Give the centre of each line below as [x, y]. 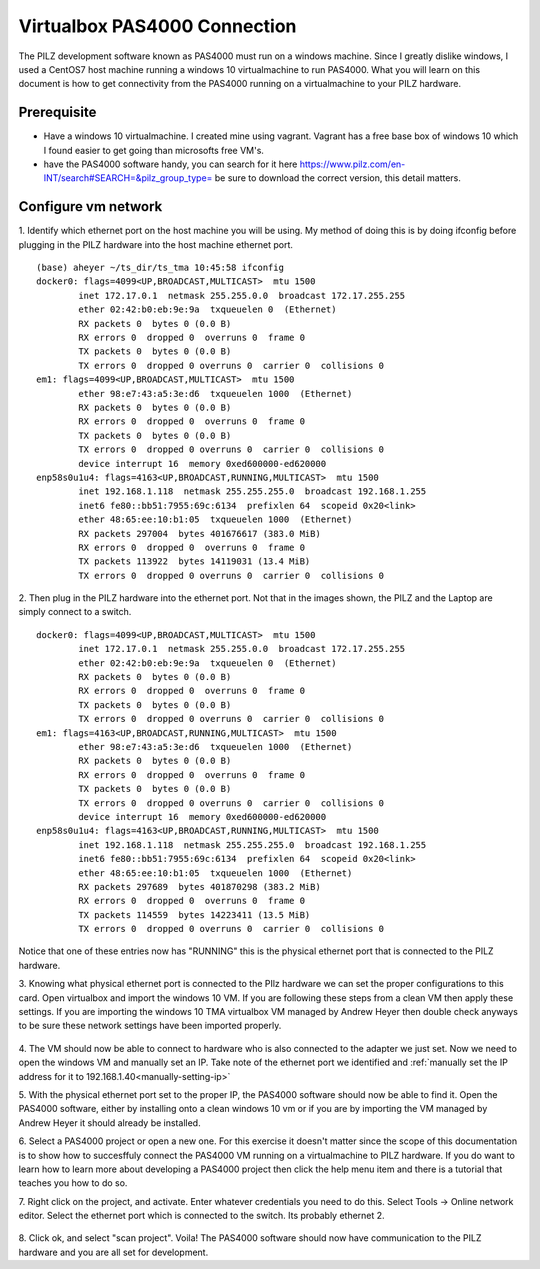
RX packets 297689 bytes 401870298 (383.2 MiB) [200, 886]
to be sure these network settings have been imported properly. [150, 1026]
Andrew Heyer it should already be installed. [109, 1122]
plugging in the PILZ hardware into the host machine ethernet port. [156, 244]
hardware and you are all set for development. [113, 1252]
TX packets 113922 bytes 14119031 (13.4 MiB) [194, 561]
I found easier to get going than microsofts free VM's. [154, 150]
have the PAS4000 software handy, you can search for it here [170, 164]
